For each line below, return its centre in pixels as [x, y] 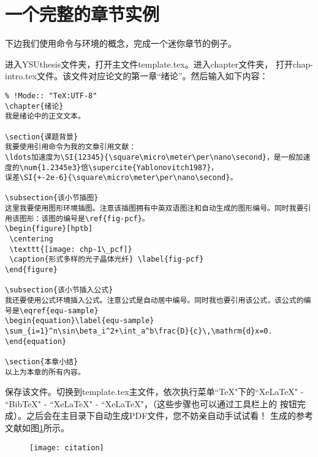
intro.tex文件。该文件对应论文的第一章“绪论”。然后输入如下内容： [137, 76]
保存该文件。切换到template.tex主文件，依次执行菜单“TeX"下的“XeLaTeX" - [154, 392]
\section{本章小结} [42, 361]
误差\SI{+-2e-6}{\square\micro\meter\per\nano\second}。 [121, 178]
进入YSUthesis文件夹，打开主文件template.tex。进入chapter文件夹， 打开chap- [159, 64]
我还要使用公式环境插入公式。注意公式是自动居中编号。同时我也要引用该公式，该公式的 [154, 301]
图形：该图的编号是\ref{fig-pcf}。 [84, 218]
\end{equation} [36, 341]
